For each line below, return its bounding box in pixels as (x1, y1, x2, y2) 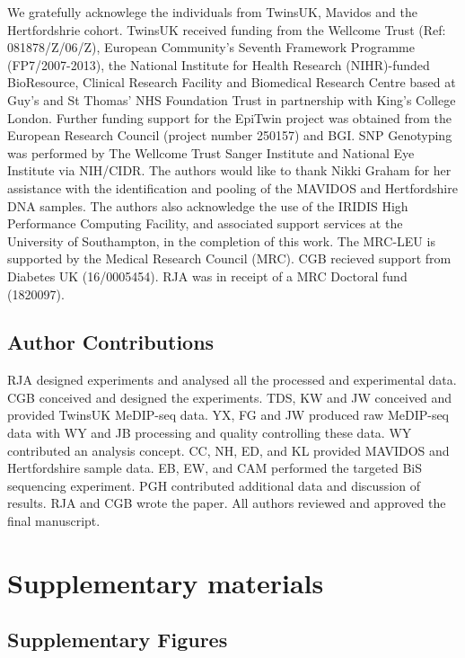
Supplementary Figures (7, 626, 228, 654)
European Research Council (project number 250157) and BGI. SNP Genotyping (7, 126, 452, 145)
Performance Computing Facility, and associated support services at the (7, 214, 403, 233)
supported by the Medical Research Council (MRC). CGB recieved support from (7, 249, 452, 268)
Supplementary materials (7, 564, 324, 600)
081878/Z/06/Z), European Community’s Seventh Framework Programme (7, 38, 415, 57)
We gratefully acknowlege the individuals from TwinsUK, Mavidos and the (7, 3, 417, 21)
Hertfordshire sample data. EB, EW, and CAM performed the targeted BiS (7, 458, 423, 477)
